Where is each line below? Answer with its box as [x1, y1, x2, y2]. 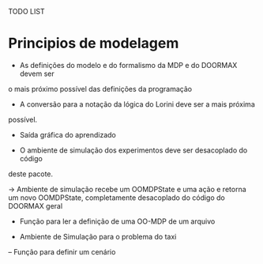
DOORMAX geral [8, 201, 63, 210]
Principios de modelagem [8, 35, 179, 52]
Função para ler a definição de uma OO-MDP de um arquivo [19, 217, 216, 226]
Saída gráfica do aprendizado [19, 130, 116, 139]
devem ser [19, 69, 55, 78]
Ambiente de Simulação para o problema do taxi [19, 232, 177, 241]
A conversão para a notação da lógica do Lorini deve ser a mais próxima [19, 99, 255, 109]
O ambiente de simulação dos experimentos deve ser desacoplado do [19, 145, 248, 155]
